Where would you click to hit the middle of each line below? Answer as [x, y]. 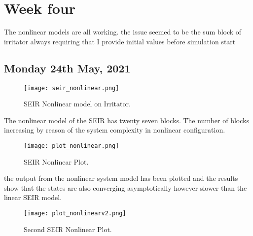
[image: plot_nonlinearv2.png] [75, 213]
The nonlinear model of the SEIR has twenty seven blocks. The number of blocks [126, 120]
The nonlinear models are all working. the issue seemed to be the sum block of [123, 32]
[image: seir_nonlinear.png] [72, 88]
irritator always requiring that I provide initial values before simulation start [120, 41]
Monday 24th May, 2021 [67, 68]
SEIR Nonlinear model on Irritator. [77, 104]
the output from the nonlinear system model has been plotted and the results [121, 178]
